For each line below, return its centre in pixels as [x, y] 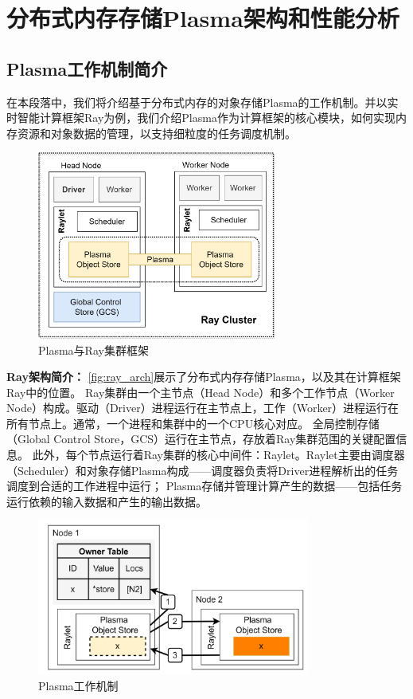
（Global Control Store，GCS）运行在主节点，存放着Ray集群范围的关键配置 [201, 439]
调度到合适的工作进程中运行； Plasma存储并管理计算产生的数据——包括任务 [205, 486]
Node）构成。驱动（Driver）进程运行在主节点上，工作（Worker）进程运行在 [203, 408]
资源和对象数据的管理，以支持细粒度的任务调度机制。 [156, 133]
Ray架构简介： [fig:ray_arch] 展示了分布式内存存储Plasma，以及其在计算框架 [204, 377]
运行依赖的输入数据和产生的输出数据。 [107, 501]
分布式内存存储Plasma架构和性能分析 [203, 18]
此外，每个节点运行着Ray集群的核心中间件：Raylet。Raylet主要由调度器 [218, 455]
